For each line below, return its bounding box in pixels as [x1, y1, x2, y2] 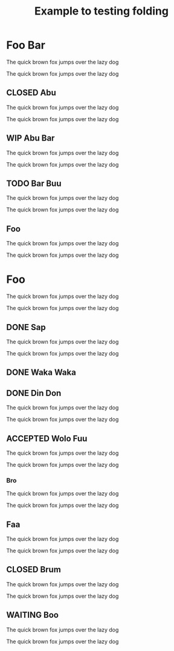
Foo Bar [6, 38, 45, 52]
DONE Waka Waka [6, 368, 77, 378]
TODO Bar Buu [6, 178, 62, 188]
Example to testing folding [34, 4, 169, 18]
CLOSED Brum [6, 564, 62, 575]
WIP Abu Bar [6, 133, 55, 144]
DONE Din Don [6, 388, 62, 398]
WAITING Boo [6, 610, 59, 620]
